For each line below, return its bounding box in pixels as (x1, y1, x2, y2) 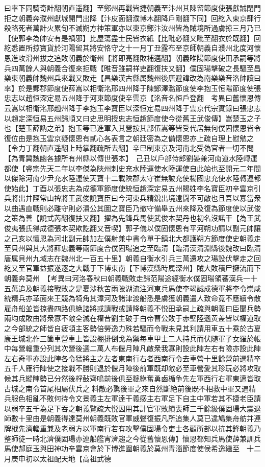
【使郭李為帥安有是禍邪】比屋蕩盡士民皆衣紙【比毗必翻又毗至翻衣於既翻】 (4, 32, 254, 43)
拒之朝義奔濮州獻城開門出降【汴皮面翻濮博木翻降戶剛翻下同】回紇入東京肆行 (4, 12, 261, 23)
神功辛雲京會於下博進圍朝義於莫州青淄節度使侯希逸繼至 (54, 443, 240, 454)
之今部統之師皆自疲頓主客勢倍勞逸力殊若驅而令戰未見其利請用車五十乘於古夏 (4, 323, 261, 333)
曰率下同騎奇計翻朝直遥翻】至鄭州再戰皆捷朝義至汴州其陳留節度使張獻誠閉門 (4, 3, 261, 13)
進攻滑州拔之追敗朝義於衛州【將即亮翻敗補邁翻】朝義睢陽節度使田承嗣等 (11, 52, 254, 63)
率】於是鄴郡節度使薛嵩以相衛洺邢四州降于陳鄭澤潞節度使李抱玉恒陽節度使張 (4, 82, 261, 93)
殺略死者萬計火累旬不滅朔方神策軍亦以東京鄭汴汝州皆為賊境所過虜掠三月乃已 (4, 22, 261, 33)
